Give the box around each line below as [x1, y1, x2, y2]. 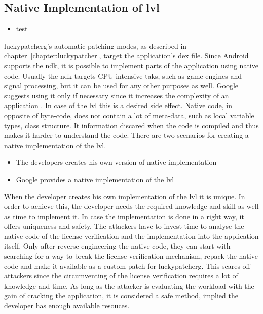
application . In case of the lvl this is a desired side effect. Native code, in [4, 100, 232, 111]
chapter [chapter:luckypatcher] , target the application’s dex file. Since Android [4, 50, 249, 61]
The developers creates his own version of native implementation [16, 157, 217, 167]
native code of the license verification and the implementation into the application [4, 230, 259, 241]
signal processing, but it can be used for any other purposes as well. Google [4, 80, 239, 91]
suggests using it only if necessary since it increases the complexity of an [4, 90, 229, 100]
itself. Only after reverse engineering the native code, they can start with [4, 240, 231, 251]
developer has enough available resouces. [4, 300, 130, 311]
